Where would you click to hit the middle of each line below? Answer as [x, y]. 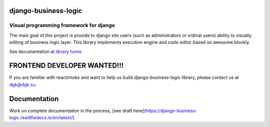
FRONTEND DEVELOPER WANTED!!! [66, 65]
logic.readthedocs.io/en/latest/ [41, 118]
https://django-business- [171, 111]
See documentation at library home [45, 51]
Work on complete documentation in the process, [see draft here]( [77, 111]
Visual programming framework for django [62, 25]
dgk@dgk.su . [23, 84]
